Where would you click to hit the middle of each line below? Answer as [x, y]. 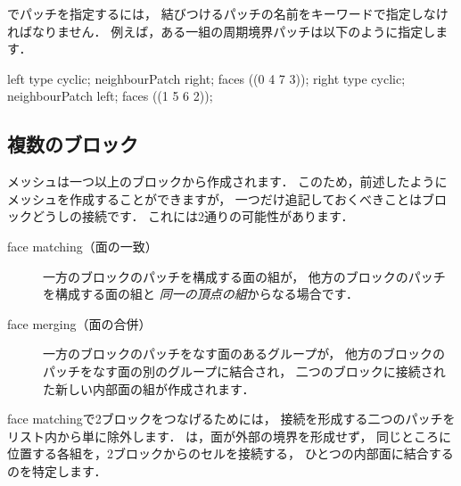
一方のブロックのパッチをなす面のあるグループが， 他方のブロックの [244, 354]
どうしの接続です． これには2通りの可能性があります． [193, 216]
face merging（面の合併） [79, 323]
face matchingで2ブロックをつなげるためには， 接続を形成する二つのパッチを [231, 419]
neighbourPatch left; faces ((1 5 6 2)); [110, 96]
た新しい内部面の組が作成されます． [149, 388]
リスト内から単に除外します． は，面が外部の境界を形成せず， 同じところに [230, 436]
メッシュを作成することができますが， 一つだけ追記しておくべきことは [214, 198]
